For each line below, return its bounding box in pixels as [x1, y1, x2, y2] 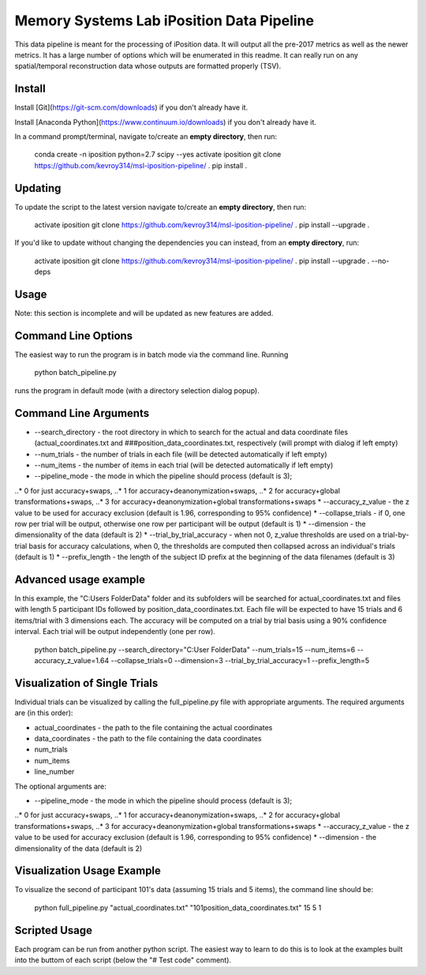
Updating [14, 182, 62, 195]
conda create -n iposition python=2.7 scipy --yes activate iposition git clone [34, 150, 282, 159]
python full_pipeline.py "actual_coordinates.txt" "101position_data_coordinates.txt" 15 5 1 [34, 902, 322, 912]
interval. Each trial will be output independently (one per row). [14, 627, 216, 636]
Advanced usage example [14, 572, 146, 586]
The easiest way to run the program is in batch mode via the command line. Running [14, 350, 289, 359]
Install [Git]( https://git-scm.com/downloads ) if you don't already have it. [14, 103, 248, 112]
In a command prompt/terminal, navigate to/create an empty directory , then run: [14, 132, 278, 141]
